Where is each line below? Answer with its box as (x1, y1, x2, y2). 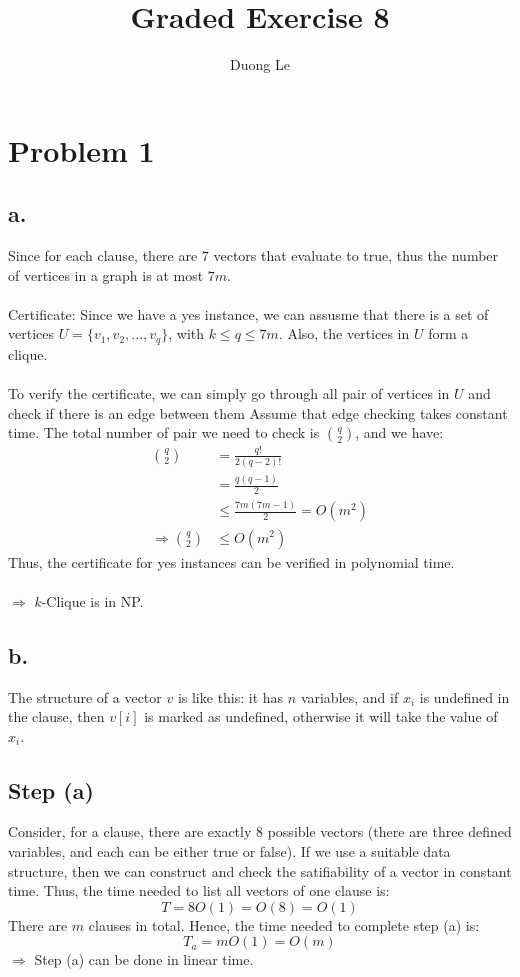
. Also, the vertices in (278, 323, 410, 344)
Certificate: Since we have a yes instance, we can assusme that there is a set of (8, 303, 489, 324)
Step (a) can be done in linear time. (34, 949, 254, 970)
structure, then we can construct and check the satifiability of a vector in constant (8, 860, 512, 881)
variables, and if (300, 686, 399, 707)
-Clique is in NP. (41, 590, 144, 611)
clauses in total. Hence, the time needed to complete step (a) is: (88, 914, 480, 935)
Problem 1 (8, 129, 155, 170)
